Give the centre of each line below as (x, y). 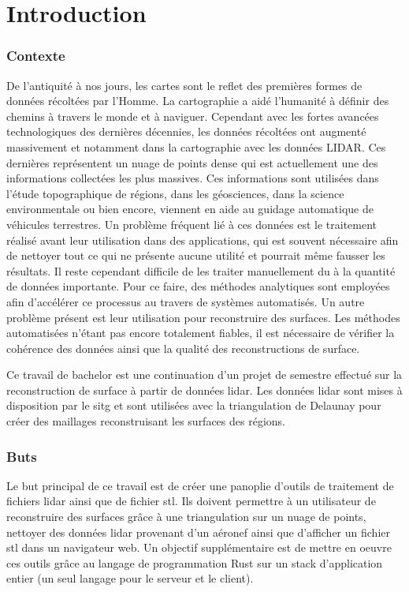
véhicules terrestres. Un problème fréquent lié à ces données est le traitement (192, 224)
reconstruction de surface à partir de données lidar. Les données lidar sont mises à (204, 390)
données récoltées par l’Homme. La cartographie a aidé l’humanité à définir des (198, 101)
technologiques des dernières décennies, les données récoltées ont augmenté (186, 131)
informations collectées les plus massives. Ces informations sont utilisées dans (193, 178)
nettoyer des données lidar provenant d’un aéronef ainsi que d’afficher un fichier (198, 532)
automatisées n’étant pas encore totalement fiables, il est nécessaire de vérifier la (201, 333)
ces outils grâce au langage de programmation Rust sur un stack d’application (195, 562)
